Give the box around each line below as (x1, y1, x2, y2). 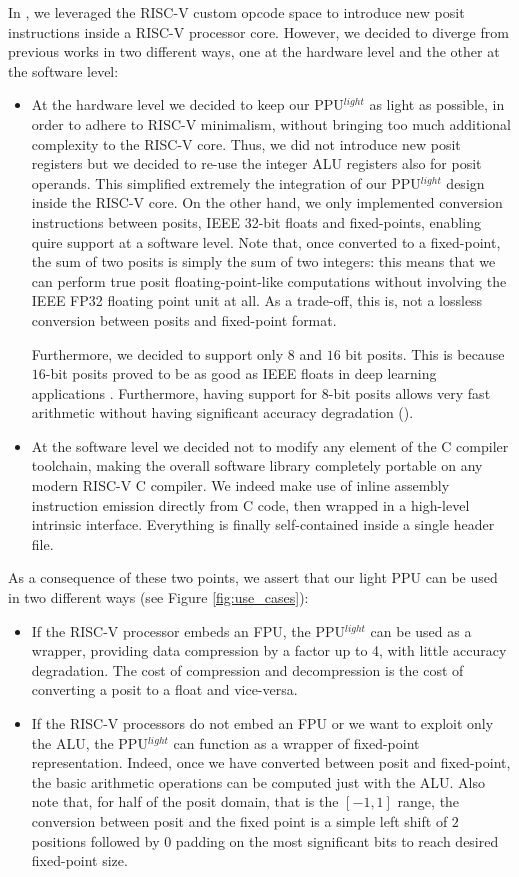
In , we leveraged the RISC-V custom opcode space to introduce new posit (8, 2, 465, 22)
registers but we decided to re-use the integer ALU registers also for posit (31, 153, 482, 174)
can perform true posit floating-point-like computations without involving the (31, 270, 507, 291)
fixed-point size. (31, 850, 128, 871)
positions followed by (31, 830, 160, 851)
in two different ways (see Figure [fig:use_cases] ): (8, 587, 309, 608)
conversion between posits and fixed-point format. (31, 309, 337, 330)
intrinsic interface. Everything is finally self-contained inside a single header (31, 514, 495, 535)
